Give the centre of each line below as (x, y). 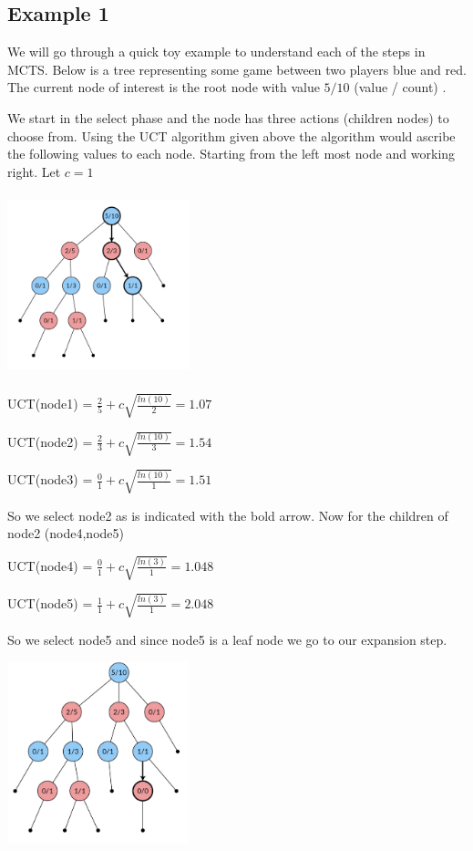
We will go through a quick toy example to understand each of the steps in (216, 52)
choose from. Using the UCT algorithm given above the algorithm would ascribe (231, 135)
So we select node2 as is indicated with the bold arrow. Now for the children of (228, 515)
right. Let (34, 171)
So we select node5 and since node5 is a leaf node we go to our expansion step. (227, 639)
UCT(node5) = (50, 603)
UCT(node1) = (50, 404)
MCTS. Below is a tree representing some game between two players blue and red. (237, 69)
